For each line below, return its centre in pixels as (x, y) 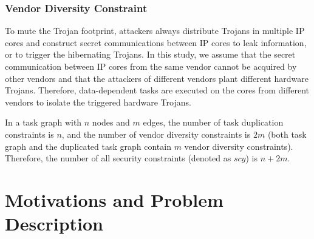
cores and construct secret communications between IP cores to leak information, (156, 42)
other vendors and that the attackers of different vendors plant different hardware (157, 78)
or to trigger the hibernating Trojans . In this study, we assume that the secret (150, 54)
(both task (287, 134)
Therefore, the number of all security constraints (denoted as (118, 158)
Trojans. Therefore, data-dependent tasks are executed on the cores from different (157, 90)
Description (54, 224)
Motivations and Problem (114, 199)
